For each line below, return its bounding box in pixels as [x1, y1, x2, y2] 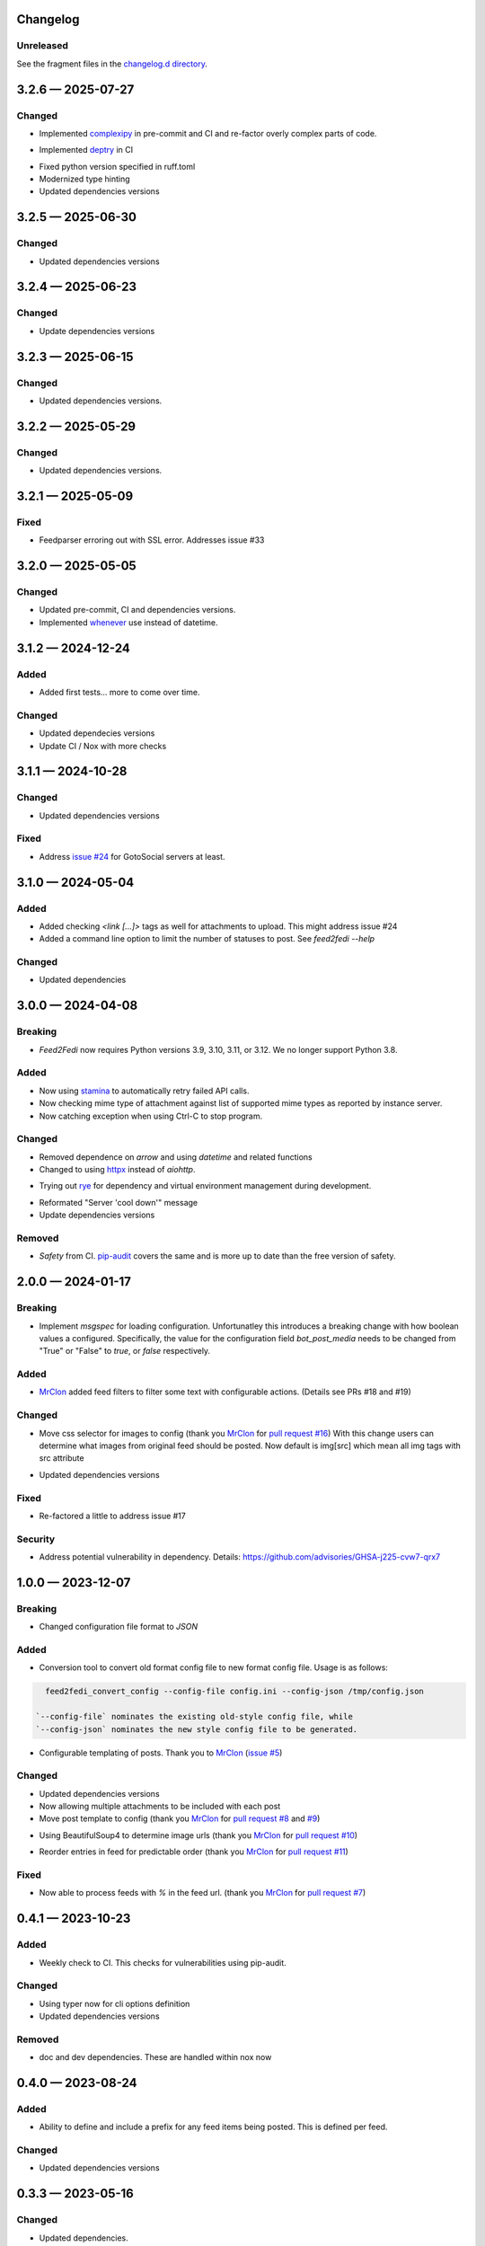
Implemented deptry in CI [39, 145, 134, 155]
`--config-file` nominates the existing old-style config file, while [35, 1711, 354, 1722]
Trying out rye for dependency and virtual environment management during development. [39, 1180, 372, 1191]
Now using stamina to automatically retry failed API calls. [39, 1085, 250, 1096]
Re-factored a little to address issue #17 [39, 1510, 186, 1521]
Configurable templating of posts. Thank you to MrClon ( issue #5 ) [39, 1747, 283, 1758]
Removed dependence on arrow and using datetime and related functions [39, 1151, 313, 1163]
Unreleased [16, 40, 69, 52]
